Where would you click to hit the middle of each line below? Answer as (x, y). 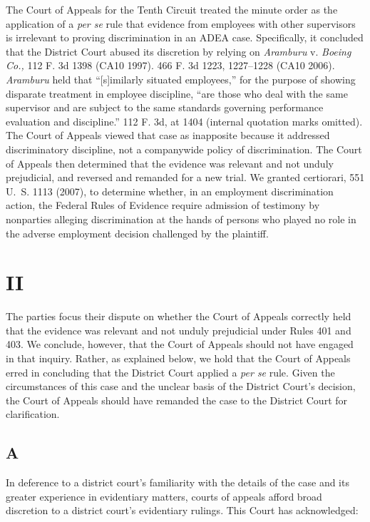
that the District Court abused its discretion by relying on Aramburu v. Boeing (179, 51)
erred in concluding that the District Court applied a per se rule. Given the (170, 372)
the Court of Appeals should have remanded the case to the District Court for (177, 400)
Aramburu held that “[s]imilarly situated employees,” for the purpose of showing (181, 79)
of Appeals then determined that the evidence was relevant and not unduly (170, 163)
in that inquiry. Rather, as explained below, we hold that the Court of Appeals (178, 358)
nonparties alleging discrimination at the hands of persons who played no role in (181, 219)
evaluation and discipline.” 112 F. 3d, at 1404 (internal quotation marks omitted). (184, 121)
